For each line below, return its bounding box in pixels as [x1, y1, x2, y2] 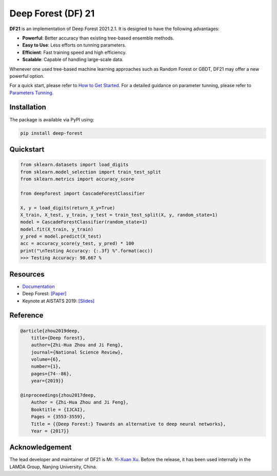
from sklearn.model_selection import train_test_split [20, 169, 161, 175]
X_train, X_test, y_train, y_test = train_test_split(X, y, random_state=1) [20, 212, 218, 218]
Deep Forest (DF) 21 [9, 8, 95, 19]
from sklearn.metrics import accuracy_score [20, 176, 134, 182]
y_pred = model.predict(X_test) [20, 234, 102, 239]
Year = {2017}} [31, 428, 69, 434]
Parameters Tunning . [9, 90, 54, 96]
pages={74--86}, [31, 370, 72, 377]
